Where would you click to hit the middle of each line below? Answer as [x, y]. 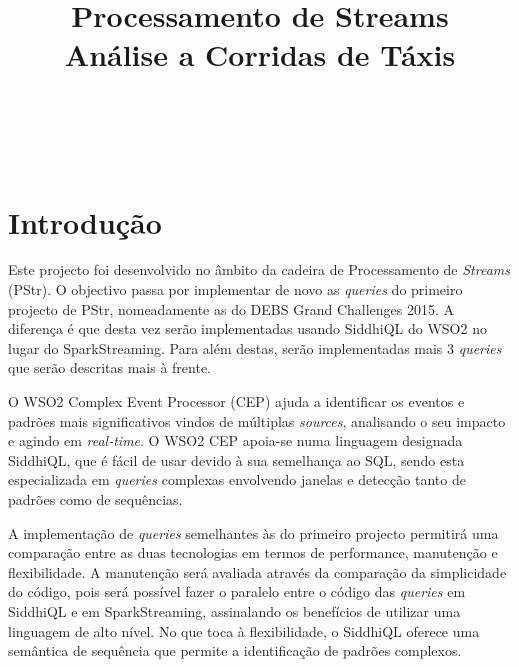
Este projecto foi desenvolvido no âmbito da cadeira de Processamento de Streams [259, 269]
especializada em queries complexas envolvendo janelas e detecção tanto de [237, 479]
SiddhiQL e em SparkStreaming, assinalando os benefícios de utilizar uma [234, 610]
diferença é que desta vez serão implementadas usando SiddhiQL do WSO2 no [247, 328]
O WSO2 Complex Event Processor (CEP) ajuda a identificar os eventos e [236, 401]
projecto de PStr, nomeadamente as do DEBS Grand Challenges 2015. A [231, 308]
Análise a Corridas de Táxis [260, 54]
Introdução [85, 221]
